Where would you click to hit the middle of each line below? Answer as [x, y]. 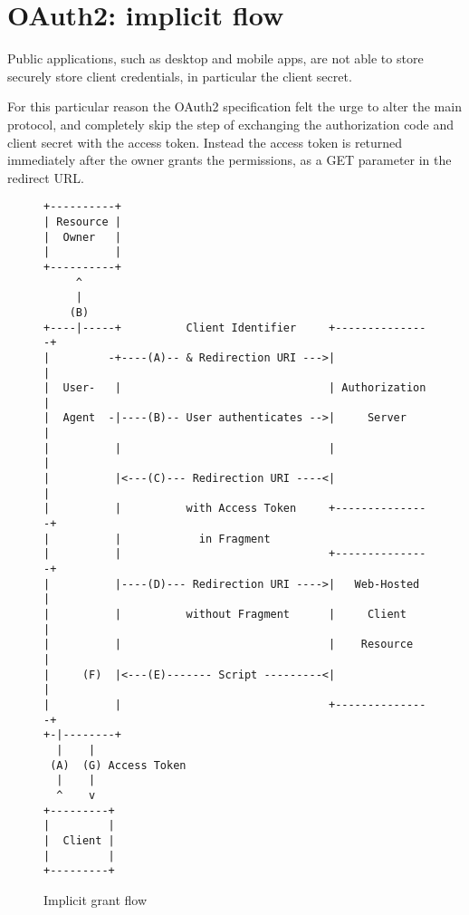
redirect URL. [46, 177]
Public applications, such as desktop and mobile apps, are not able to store [215, 58]
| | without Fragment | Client [225, 614]
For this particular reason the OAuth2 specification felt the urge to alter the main [234, 106]
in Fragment [234, 539]
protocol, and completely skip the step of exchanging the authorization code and [230, 124]
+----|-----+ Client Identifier [170, 327]
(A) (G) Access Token [118, 765]
